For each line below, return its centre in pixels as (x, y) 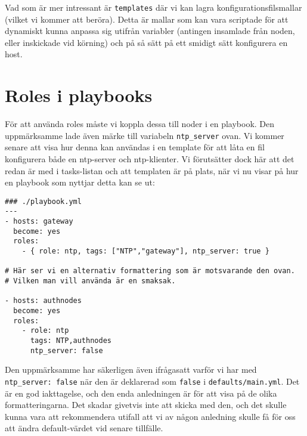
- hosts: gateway (39, 222)
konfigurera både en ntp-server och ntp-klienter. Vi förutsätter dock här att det (150, 159)
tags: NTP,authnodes (71, 340)
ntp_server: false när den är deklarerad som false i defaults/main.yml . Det (152, 381)
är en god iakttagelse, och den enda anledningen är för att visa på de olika (141, 393)
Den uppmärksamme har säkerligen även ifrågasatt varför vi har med (131, 369)
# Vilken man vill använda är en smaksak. (90, 281)
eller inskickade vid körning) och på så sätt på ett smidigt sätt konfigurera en (146, 42)
